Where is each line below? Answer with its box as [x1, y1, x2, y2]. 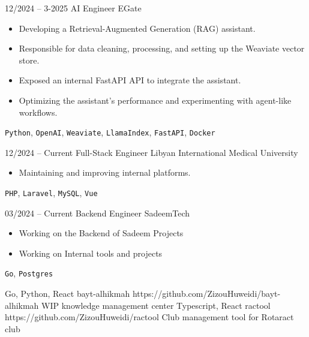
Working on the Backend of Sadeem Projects [19, 227, 184, 239]
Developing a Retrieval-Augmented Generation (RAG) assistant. [19, 22, 256, 34]
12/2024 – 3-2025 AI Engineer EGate [5, 2, 142, 14]
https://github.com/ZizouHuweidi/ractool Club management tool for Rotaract [5, 311, 294, 323]
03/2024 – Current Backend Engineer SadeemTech [5, 206, 190, 219]
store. [19, 53, 40, 66]
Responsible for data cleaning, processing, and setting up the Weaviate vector [19, 42, 305, 55]
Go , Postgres [5, 267, 53, 279]
